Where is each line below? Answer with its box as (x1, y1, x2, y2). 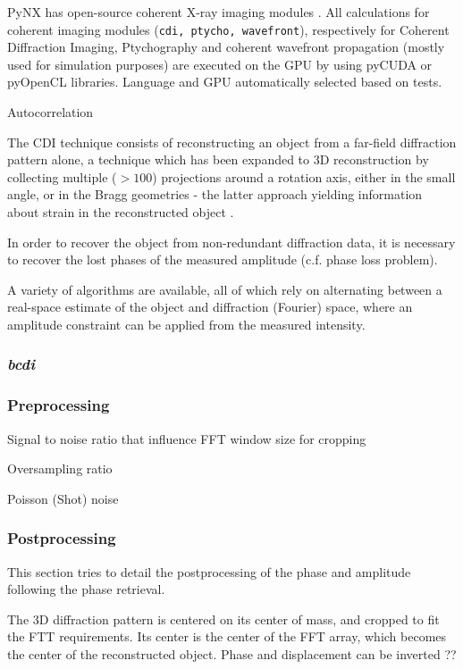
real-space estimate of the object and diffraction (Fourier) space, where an (7, 297, 413, 316)
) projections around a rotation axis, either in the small (152, 167, 456, 186)
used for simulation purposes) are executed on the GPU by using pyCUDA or (7, 54, 433, 73)
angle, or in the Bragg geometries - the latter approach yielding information (7, 185, 423, 204)
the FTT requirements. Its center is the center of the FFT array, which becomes (7, 627, 447, 646)
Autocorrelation (7, 103, 94, 121)
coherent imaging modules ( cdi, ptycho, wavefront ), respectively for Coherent (7, 20, 450, 38)
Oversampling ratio (7, 459, 113, 478)
